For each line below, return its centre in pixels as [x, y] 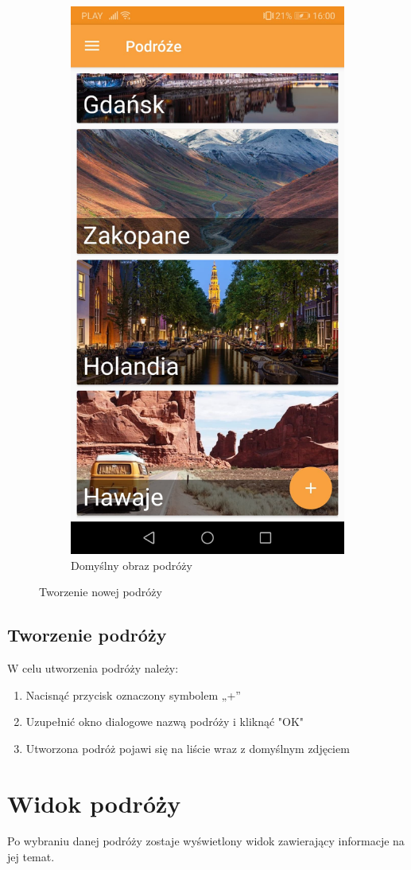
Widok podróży [94, 803]
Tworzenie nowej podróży [101, 592]
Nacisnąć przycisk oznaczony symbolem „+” [133, 694]
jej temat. [31, 857]
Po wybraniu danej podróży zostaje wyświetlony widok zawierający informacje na [206, 841]
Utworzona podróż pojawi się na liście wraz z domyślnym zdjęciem [188, 748]
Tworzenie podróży [87, 635]
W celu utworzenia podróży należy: [93, 667]
